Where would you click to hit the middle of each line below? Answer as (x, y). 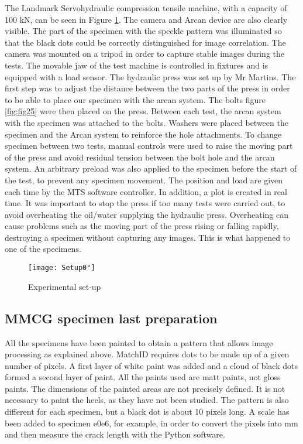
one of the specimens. (43, 249)
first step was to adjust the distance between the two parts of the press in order (147, 88)
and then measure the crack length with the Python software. (115, 434)
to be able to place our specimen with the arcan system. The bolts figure (135, 99)
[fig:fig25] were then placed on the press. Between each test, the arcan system (143, 111)
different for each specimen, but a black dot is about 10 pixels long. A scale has (147, 411)
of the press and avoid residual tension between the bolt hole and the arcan (140, 157)
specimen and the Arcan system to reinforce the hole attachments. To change (143, 134)
